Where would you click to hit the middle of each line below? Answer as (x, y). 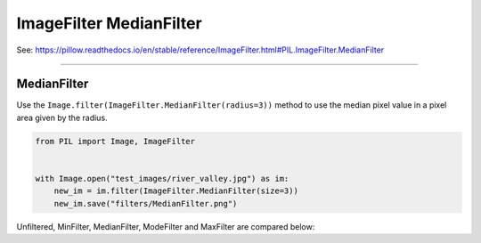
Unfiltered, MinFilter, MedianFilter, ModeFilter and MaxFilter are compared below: (166, 226)
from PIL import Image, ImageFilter (115, 141)
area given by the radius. (62, 117)
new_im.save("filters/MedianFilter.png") (146, 203)
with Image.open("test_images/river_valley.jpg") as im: (162, 178)
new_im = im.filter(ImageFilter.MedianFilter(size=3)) (176, 191)
